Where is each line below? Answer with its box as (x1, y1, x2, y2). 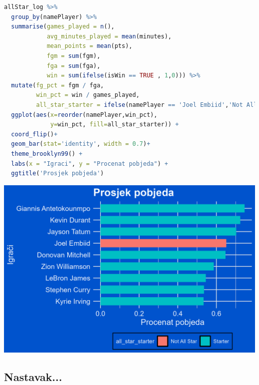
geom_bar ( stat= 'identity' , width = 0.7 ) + (11, 140, 150, 148)
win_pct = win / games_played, (36, 91, 140, 99)
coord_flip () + (11, 130, 58, 138)
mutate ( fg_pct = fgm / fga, (11, 81, 104, 89)
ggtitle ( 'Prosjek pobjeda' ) (11, 170, 104, 177)
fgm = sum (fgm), (46, 52, 101, 59)
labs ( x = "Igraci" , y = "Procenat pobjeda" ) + (11, 160, 168, 167)
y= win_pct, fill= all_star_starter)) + (50, 121, 179, 128)
